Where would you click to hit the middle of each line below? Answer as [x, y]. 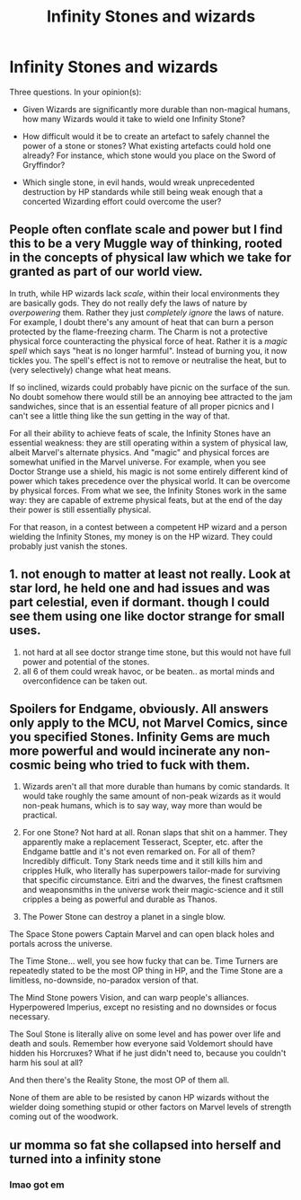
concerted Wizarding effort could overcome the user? [122, 201]
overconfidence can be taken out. [85, 681]
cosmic [31, 765]
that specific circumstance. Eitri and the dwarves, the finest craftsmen [152, 880]
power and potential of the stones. [86, 661]
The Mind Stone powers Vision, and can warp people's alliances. [129, 998]
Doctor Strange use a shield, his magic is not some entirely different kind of [149, 471]
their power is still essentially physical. [80, 509]
